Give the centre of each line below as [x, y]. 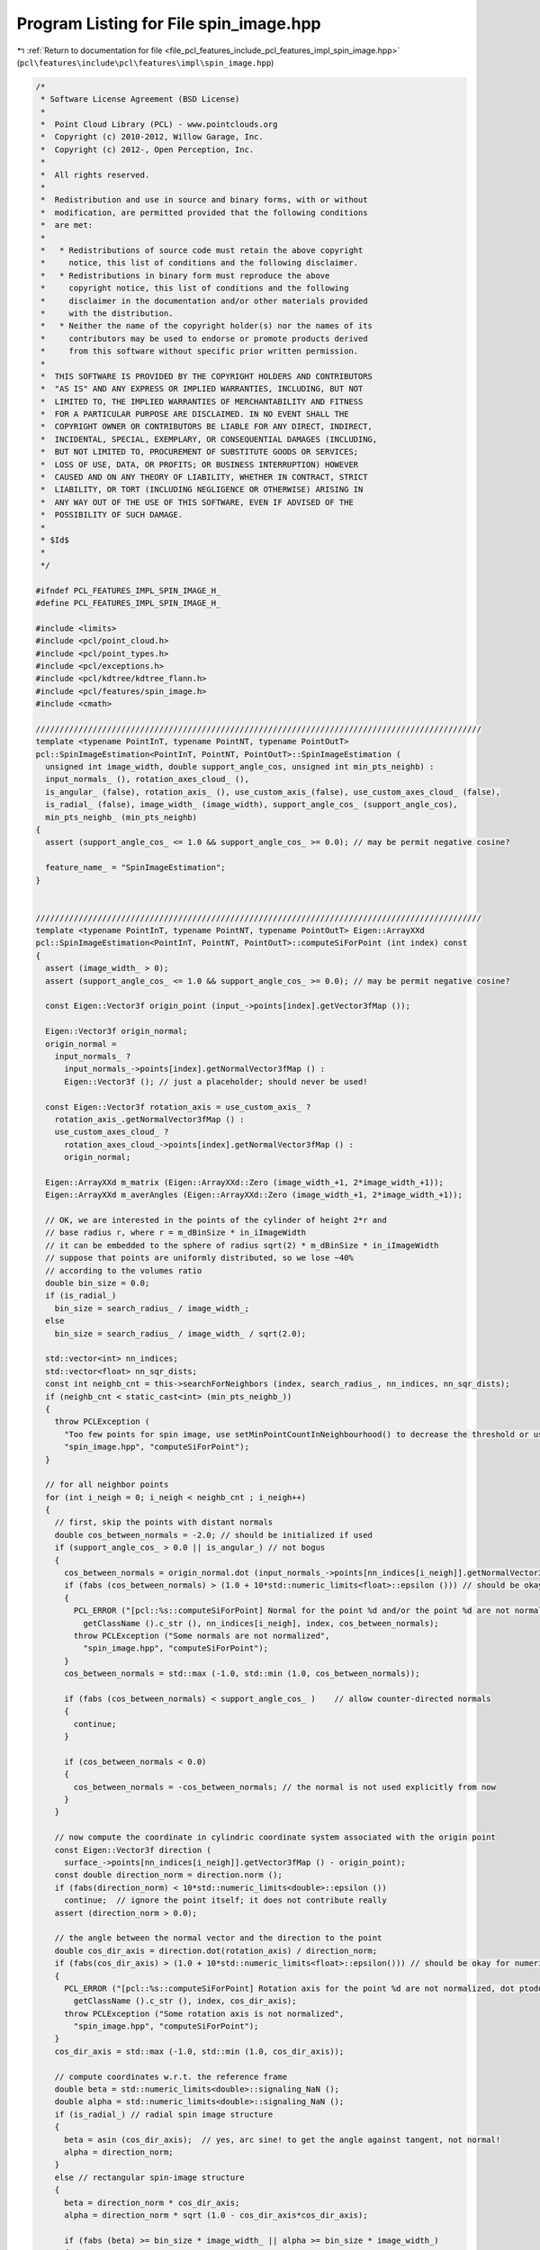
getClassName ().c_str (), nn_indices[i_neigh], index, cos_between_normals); [261, 1623]
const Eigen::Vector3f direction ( [133, 1850]
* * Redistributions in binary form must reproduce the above [185, 275]
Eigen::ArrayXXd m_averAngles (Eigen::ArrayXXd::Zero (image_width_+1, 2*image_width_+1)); [254, 1195]
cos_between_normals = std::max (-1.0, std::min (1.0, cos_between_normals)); [242, 1674]
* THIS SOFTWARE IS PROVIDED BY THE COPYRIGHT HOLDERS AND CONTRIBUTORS [207, 376]
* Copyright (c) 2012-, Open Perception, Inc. [148, 149]
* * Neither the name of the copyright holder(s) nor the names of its [207, 326]
